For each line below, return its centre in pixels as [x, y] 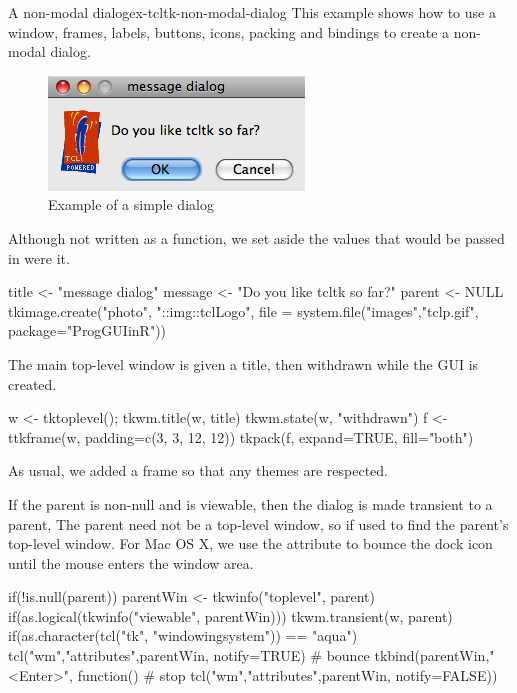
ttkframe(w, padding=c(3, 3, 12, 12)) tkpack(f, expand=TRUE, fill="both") [241, 436]
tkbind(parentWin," [434, 655]
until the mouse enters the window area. [131, 562]
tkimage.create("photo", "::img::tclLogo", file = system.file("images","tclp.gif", [243, 310]
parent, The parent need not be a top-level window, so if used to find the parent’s [258, 523]
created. [32, 383]
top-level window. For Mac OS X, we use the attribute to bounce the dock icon [250, 543]
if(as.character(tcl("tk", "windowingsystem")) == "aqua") [183, 635]
